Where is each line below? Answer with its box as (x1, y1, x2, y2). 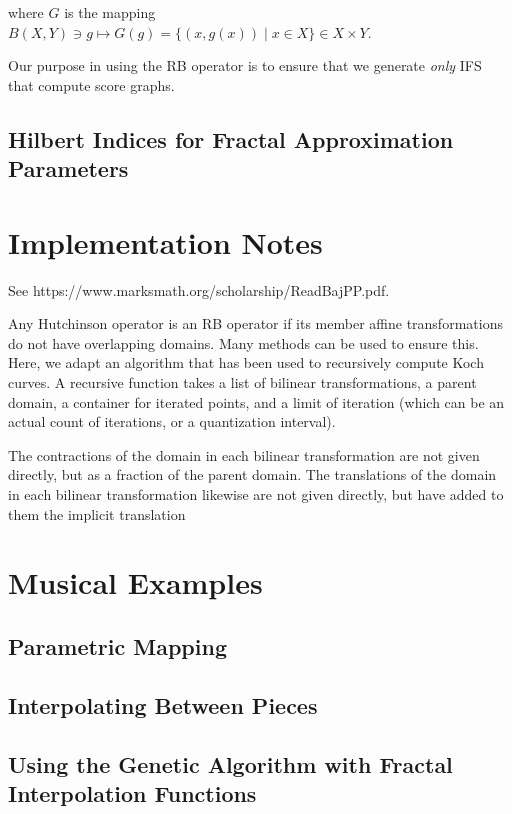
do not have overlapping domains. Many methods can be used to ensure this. (8, 332, 479, 353)
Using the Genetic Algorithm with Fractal (8, 748, 453, 779)
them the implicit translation (8, 503, 186, 524)
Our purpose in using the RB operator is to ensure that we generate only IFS (8, 55, 482, 76)
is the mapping (64, 2, 156, 22)
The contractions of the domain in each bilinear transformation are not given (8, 444, 480, 465)
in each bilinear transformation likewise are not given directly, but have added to (8, 484, 504, 505)
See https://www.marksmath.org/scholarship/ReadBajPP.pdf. (8, 279, 390, 300)
